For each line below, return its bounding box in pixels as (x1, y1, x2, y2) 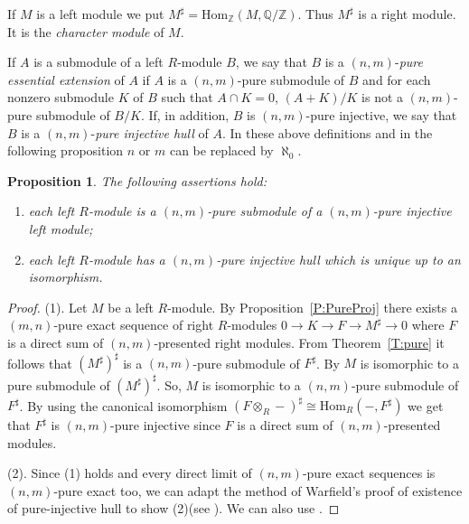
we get (408, 396, 444, 414)
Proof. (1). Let (7, 297, 88, 316)
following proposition (7, 141, 124, 160)
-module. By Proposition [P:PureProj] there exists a (167, 297, 457, 316)
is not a (361, 88, 404, 107)
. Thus (297, 5, 333, 23)
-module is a (88, 201, 156, 220)
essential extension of (7, 70, 125, 89)
